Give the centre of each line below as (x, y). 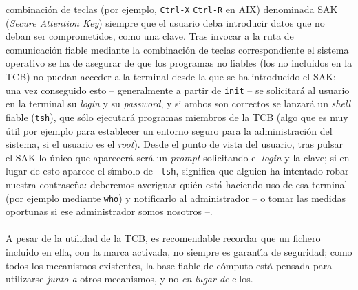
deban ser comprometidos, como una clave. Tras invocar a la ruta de (150, 36)
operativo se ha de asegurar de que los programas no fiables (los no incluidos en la (179, 63)
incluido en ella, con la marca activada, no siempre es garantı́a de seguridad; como (179, 252)
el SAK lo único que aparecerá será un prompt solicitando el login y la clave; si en (178, 157)
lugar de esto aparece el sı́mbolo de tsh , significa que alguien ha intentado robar (177, 171)
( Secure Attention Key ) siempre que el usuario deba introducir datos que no (165, 22)
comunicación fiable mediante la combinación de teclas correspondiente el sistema (177, 49)
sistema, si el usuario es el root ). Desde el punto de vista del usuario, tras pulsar (175, 144)
